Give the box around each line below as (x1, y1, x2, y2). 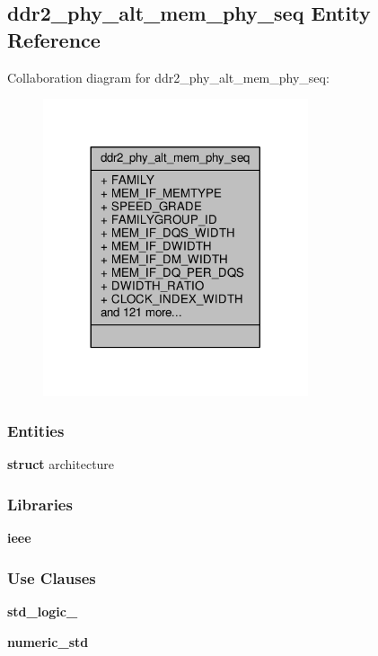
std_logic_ (7, 602, 78, 621)
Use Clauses (7, 566, 96, 589)
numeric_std (7, 632, 89, 651)
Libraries (7, 492, 73, 515)
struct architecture (7, 455, 115, 474)
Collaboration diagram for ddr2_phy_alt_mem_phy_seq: (7, 67, 330, 86)
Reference (7, 25, 101, 53)
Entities (7, 420, 65, 442)
